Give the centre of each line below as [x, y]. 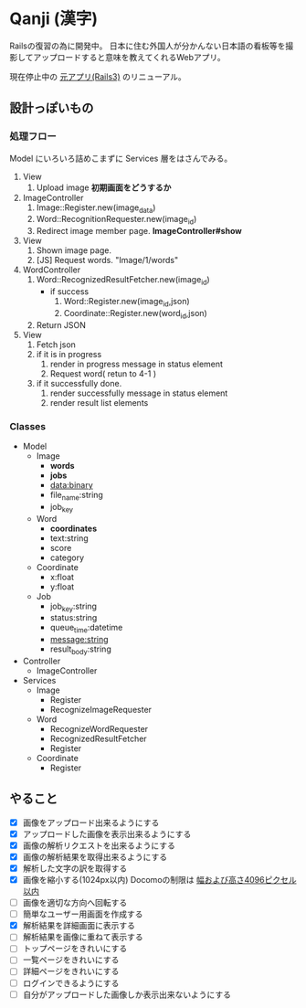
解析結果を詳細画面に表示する [79, 926]
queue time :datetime [86, 629]
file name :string [76, 496]
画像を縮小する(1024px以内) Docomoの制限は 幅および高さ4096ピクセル [159, 880]
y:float [62, 587]
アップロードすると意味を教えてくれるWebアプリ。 [129, 57]
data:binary [71, 484]
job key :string [74, 607]
